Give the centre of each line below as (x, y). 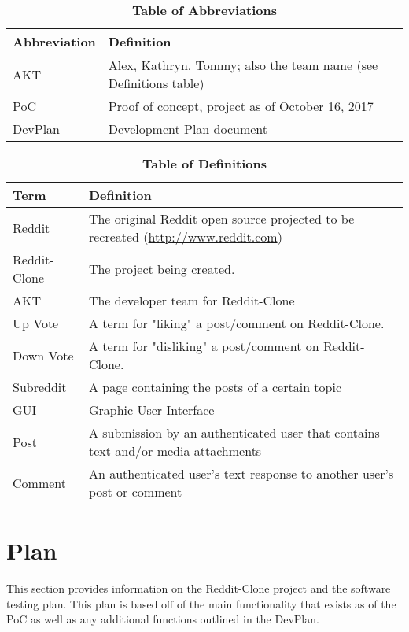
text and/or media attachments (175, 451)
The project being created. (162, 268)
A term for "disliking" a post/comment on (204, 346)
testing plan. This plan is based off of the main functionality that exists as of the (201, 603)
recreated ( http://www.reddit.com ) (185, 237)
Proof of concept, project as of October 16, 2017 (241, 106)
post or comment (135, 492)
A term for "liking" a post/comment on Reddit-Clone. (236, 323)
